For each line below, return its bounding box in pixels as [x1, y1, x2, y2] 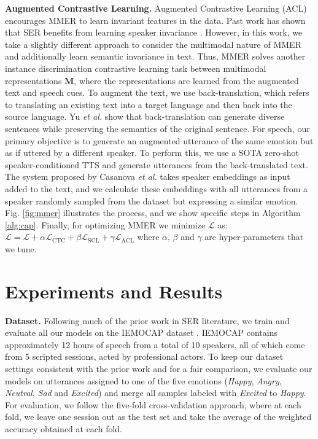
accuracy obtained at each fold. [5, 422, 122, 435]
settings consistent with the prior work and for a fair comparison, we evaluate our [5, 362, 312, 375]
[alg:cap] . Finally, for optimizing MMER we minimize [5, 218, 206, 231]
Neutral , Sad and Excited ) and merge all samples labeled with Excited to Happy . [5, 386, 306, 399]
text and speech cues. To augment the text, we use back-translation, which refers [5, 86, 309, 99]
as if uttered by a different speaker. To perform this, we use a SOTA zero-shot [5, 146, 299, 159]
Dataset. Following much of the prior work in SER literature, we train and [5, 314, 290, 327]
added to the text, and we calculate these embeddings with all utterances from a [5, 182, 308, 195]
